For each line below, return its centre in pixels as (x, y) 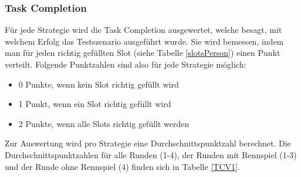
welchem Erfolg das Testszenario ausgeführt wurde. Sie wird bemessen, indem (144, 41)
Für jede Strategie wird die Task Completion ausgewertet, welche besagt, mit (143, 30)
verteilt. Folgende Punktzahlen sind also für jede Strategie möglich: (126, 64)
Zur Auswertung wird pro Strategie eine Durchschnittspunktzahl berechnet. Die (148, 143)
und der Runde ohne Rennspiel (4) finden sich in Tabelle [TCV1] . (122, 166)
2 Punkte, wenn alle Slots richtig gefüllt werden (104, 123)
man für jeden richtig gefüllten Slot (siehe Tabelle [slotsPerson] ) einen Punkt (143, 53)
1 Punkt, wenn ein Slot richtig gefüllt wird (95, 104)
